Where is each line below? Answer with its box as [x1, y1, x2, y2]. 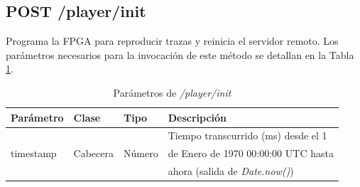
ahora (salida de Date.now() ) [168, 164, 294, 178]
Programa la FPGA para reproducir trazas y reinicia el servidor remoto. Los [6, 33, 339, 48]
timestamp [11, 146, 57, 161]
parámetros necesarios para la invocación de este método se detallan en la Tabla [6, 47, 354, 62]
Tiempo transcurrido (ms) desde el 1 [168, 128, 327, 143]
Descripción [168, 109, 227, 124]
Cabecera [73, 146, 114, 161]
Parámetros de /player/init [113, 85, 231, 100]
